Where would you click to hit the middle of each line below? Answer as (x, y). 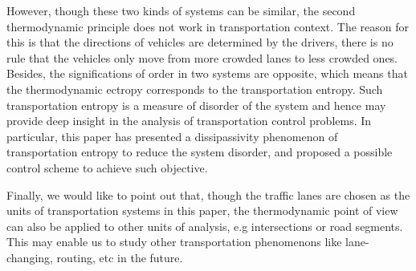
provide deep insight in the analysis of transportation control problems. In (189, 121)
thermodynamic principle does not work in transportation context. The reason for (208, 26)
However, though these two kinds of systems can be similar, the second (181, 10)
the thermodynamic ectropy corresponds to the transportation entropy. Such (195, 89)
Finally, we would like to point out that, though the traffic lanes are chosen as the (208, 194)
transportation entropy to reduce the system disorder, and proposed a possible (200, 152)
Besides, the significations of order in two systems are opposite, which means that (207, 73)
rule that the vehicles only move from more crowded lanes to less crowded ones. (202, 57)
